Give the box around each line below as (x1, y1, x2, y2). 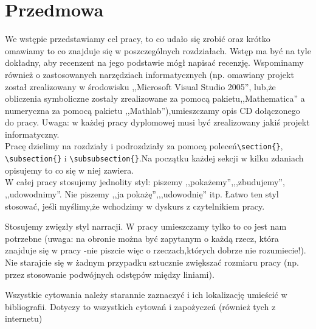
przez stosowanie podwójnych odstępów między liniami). (5, 267, 215, 280)
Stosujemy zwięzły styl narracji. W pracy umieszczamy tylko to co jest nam (5, 220, 287, 233)
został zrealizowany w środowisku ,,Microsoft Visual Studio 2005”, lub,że (5, 80, 276, 93)
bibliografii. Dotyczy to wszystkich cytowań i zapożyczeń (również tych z (5, 300, 276, 313)
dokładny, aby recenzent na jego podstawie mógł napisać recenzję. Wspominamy (5, 56, 304, 69)
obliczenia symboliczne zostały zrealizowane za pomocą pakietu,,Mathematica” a (5, 92, 305, 105)
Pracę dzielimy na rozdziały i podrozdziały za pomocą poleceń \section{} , (5, 140, 283, 152)
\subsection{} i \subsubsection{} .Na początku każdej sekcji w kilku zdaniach (5, 152, 304, 164)
